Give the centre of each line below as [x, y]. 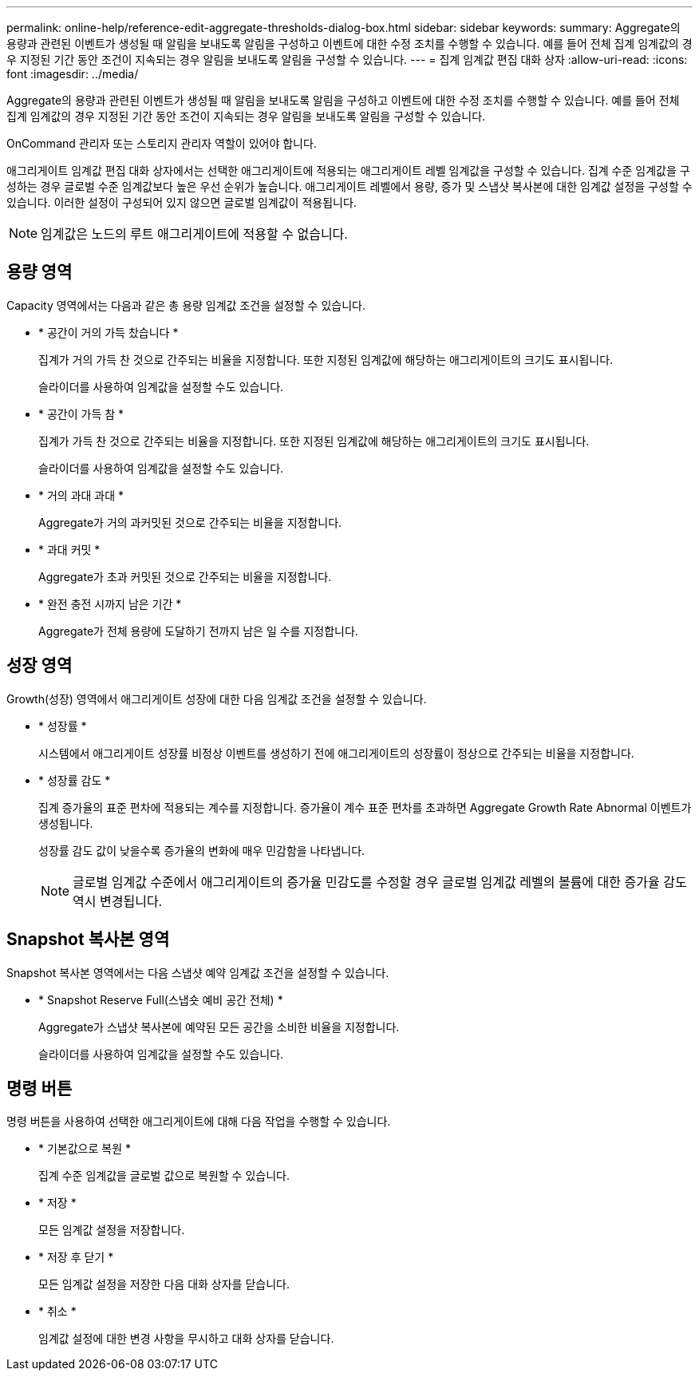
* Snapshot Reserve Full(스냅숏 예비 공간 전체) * [161, 999]
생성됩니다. [66, 823]
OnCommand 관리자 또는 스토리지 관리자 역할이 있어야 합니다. [162, 143]
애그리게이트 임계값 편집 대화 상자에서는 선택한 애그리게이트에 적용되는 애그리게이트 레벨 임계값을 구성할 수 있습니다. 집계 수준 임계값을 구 [348, 170]
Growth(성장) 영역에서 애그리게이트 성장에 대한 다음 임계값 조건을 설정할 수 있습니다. [217, 698]
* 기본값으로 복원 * [85, 1149]
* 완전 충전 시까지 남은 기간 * [110, 603]
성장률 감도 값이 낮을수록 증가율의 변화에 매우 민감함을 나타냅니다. [202, 850]
